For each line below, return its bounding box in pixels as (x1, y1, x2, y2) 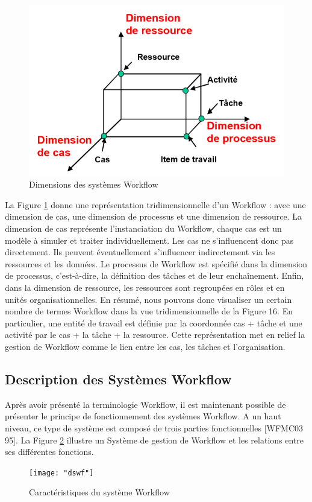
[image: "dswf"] (29, 468, 94, 477)
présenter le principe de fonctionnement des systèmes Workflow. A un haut (5, 410, 281, 422)
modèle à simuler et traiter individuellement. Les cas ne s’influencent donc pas (5, 234, 294, 246)
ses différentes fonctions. (5, 445, 94, 458)
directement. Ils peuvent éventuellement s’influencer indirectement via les (5, 246, 275, 258)
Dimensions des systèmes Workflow (29, 178, 158, 191)
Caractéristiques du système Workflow (29, 486, 170, 498)
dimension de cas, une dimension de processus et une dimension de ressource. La (5, 210, 302, 223)
